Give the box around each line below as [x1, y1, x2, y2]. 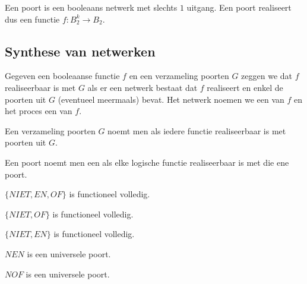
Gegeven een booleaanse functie [5, 70, 120, 82]
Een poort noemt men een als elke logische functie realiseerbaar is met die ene [5, 156, 289, 168]
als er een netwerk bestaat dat [87, 81, 198, 93]
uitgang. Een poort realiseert [186, 1, 292, 13]
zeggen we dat [241, 70, 292, 82]
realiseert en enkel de [207, 81, 283, 93]
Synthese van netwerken [5, 42, 156, 60]
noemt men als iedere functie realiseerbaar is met [107, 124, 286, 137]
